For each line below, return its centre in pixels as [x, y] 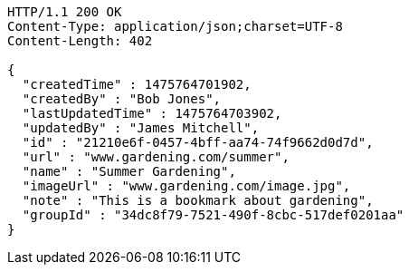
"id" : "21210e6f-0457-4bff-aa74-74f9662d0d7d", [198, 142]
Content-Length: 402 [80, 41]
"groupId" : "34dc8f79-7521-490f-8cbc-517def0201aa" [213, 215]
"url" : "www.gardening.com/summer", [156, 157]
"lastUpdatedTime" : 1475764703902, [152, 113]
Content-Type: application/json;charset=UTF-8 [175, 26]
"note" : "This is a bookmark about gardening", [198, 200]
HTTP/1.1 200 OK [65, 12]
